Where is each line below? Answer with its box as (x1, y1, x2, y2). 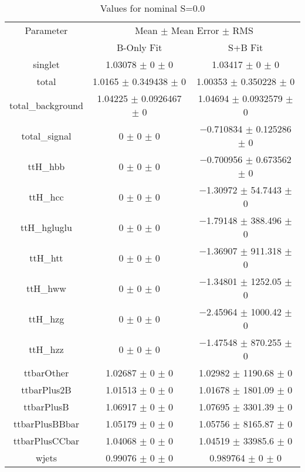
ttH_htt (29, 250, 63, 264)
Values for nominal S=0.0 (100, 1, 205, 15)
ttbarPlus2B (21, 383, 72, 396)
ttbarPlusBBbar (13, 417, 79, 430)
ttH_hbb (28, 159, 65, 173)
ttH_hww (26, 281, 66, 295)
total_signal (21, 128, 72, 142)
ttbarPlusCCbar (13, 434, 80, 447)
